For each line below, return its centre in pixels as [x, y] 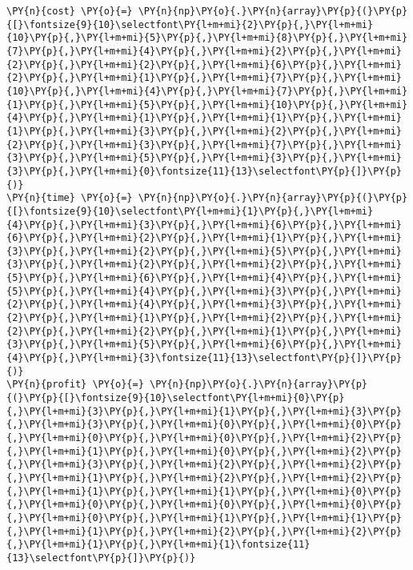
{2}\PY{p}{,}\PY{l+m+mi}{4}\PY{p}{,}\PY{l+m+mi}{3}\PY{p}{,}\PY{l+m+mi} [204, 305]
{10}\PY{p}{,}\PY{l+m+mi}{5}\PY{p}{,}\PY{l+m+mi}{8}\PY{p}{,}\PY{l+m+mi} [207, 38]
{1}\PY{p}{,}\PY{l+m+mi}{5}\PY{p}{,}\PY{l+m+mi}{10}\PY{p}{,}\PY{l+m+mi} [207, 104]
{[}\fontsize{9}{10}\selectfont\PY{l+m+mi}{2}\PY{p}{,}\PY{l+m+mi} [190, 24]
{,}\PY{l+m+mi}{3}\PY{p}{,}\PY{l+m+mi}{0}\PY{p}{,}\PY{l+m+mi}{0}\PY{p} [204, 425]
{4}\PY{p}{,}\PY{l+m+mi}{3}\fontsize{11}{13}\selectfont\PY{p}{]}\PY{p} [204, 358]
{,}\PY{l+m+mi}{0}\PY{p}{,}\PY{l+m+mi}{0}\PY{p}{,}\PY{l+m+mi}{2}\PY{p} [204, 438]
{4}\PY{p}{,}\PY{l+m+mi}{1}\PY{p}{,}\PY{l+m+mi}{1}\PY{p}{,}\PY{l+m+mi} [204, 118]
